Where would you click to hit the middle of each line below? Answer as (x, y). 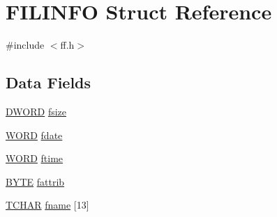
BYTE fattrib (35, 181)
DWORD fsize (36, 111)
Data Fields (48, 82)
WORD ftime (35, 158)
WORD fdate (34, 135)
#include (25, 45)
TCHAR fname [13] (47, 205)
